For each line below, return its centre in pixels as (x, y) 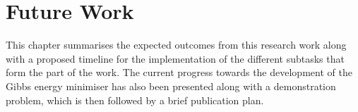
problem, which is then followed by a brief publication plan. (135, 100)
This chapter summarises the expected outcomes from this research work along (176, 45)
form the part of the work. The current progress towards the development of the (179, 72)
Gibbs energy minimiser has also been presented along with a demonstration (171, 86)
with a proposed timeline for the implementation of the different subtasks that (175, 58)
